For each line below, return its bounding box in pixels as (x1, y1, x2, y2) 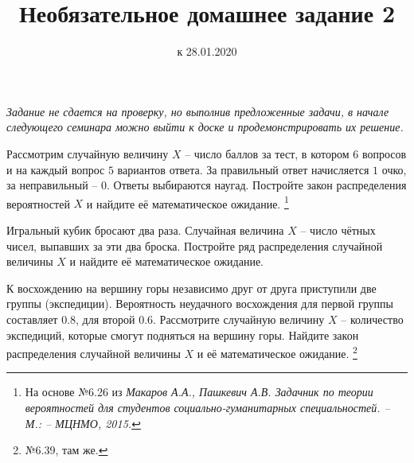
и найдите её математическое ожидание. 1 (86, 193, 289, 212)
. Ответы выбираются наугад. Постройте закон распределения (107, 177, 407, 193)
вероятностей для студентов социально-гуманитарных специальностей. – (25, 399, 390, 415)
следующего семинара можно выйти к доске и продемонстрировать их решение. (6, 119, 404, 135)
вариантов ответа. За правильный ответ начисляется (117, 161, 369, 177)
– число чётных (300, 221, 376, 238)
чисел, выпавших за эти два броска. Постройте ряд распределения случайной (6, 237, 383, 254)
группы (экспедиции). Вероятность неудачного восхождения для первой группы (6, 295, 393, 312)
